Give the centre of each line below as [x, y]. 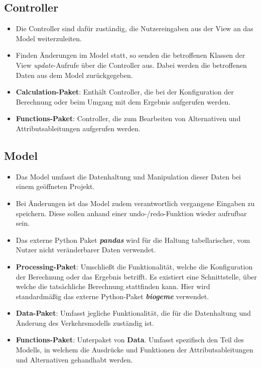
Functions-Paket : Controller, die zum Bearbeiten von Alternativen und [128, 118]
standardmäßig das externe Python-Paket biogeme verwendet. [112, 296]
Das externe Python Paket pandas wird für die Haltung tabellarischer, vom [133, 240]
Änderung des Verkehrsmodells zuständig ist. [85, 323]
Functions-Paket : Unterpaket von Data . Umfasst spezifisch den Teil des [130, 340]
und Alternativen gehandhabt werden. [74, 359]
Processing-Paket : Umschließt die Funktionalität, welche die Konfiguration [134, 266]
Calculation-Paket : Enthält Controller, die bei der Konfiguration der [125, 92]
